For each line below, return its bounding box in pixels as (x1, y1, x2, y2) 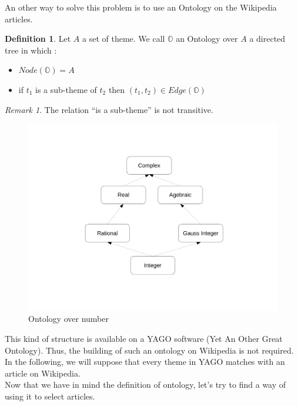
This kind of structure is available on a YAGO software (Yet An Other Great (5, 332, 283, 344)
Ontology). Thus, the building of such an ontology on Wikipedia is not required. (5, 344, 294, 356)
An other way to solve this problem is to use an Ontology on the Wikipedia (5, 1, 277, 13)
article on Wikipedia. (5, 367, 81, 379)
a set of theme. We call (82, 32, 165, 45)
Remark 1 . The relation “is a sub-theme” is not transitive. (5, 103, 213, 115)
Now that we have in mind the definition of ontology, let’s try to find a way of (5, 378, 286, 391)
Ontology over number (28, 312, 109, 325)
